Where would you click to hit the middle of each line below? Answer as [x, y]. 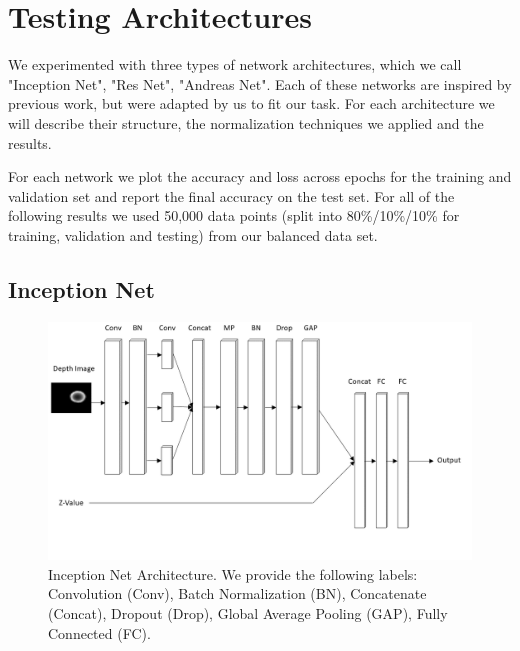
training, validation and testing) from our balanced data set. [193, 234]
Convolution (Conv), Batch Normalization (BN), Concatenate [237, 593]
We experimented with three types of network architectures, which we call [235, 64]
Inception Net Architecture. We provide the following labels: [233, 573]
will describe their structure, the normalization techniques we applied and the [246, 122]
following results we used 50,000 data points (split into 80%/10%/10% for [234, 215]
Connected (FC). [99, 632]
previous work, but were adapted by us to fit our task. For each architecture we [251, 103]
